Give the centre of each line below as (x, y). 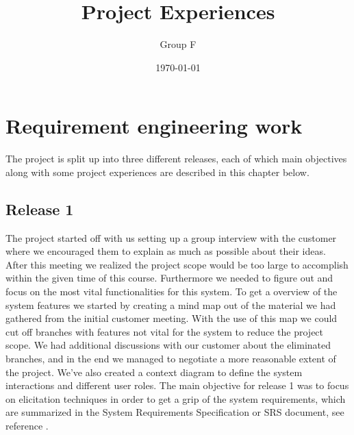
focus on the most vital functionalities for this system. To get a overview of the (172, 291)
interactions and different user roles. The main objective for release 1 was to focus (177, 385)
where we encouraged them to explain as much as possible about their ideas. (166, 251)
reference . (27, 425)
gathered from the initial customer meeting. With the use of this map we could (172, 318)
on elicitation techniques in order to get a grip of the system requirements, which (176, 398)
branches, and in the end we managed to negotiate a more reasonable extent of (171, 358)
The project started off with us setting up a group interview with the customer (171, 237)
